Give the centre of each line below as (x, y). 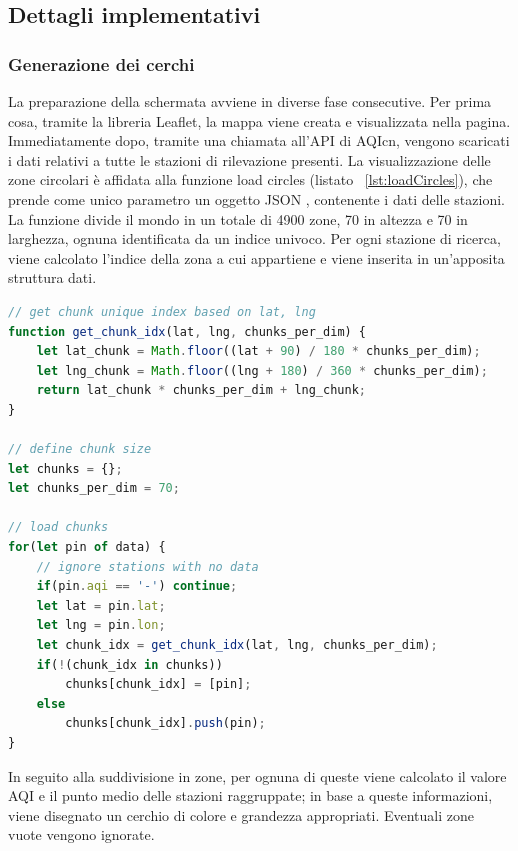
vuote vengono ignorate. (81, 834)
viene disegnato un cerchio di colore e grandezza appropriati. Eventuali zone (241, 814)
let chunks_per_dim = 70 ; (94, 488)
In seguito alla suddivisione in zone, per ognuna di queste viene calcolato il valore (257, 775)
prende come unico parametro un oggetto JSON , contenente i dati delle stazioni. (256, 198)
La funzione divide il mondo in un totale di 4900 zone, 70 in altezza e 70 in (238, 218)
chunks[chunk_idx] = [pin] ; (158, 684)
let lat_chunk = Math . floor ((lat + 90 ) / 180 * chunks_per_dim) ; (258, 351)
